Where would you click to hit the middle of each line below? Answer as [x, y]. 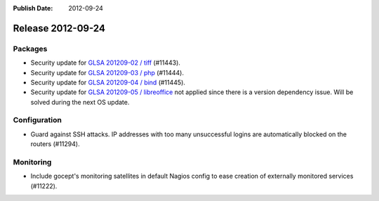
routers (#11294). [55, 144]
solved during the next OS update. [80, 102]
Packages [30, 48]
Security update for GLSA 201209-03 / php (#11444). [107, 72]
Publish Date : [33, 8]
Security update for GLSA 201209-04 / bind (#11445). [108, 82]
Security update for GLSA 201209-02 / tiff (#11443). [105, 63]
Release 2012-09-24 [59, 28]
